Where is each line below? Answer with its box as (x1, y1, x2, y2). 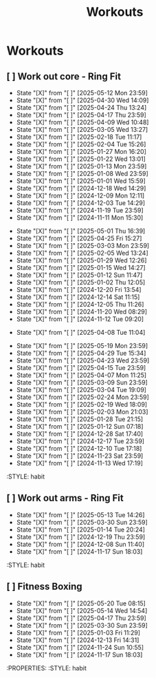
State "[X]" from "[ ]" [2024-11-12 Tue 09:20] (16, 315, 144, 323)
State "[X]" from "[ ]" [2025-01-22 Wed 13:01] (16, 155, 146, 163)
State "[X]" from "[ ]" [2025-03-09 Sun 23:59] (16, 378, 148, 387)
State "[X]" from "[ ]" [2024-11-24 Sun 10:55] (16, 643, 144, 651)
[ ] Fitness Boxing (6, 581, 83, 592)
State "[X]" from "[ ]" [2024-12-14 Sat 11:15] (16, 293, 140, 301)
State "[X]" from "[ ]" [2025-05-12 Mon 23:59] (16, 89, 148, 97)
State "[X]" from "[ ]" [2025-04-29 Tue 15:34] (16, 349, 146, 357)
